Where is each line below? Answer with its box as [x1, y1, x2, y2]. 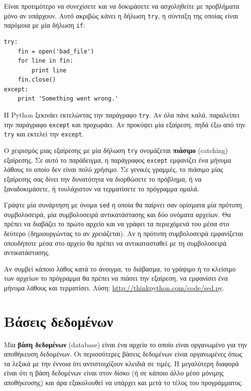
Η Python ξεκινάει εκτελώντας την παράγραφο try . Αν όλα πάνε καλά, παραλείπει [4, 110, 239, 120]
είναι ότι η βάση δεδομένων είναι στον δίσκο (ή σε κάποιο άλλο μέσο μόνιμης [4, 368, 224, 378]
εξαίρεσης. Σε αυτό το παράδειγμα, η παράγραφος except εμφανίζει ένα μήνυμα [4, 154, 231, 165]
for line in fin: [17, 57, 74, 65]
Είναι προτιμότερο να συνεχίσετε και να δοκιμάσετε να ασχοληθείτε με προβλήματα [4, 1, 239, 11]
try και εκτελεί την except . [4, 129, 84, 139]
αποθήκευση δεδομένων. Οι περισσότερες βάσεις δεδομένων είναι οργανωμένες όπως [4, 349, 242, 359]
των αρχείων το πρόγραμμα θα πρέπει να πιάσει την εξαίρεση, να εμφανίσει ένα [4, 273, 228, 283]
